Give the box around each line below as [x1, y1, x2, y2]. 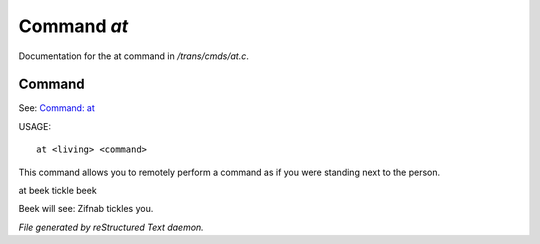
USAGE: [18, 120, 52, 132]
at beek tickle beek [18, 185, 97, 197]
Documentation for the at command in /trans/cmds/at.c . [18, 50, 249, 62]
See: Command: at [18, 102, 95, 114]
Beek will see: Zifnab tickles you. [18, 203, 154, 215]
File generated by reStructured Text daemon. [18, 221, 204, 233]
